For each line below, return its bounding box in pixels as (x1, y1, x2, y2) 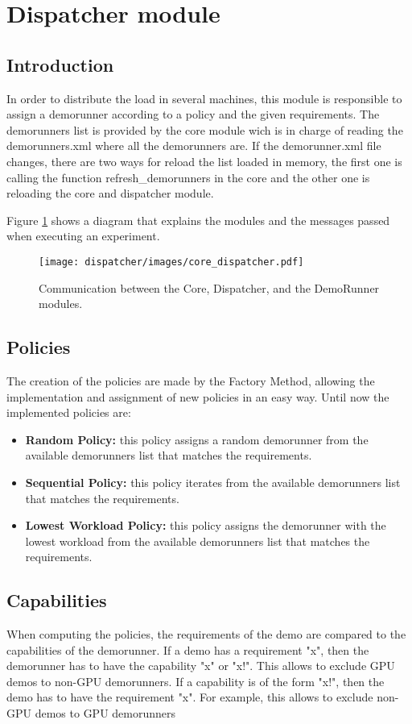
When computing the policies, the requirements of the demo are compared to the (6, 626, 406, 643)
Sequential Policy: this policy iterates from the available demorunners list (25, 473, 401, 490)
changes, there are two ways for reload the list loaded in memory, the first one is (6, 152, 402, 169)
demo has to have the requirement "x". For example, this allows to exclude (6, 689, 373, 705)
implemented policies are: (6, 404, 131, 421)
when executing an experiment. (6, 227, 160, 244)
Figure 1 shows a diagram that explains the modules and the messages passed (6, 211, 390, 228)
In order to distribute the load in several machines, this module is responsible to (6, 89, 402, 106)
